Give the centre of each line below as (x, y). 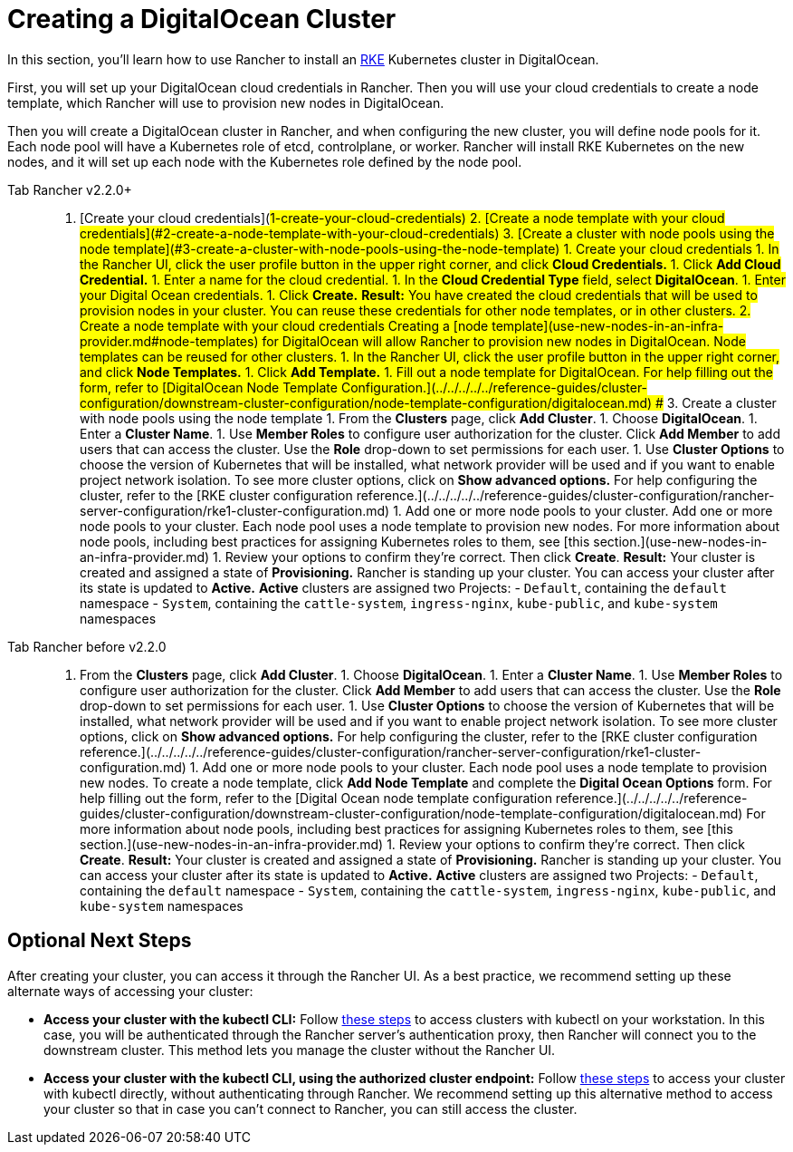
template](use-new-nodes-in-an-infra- (608, 325)
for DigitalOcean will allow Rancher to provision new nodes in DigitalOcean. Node (504, 341)
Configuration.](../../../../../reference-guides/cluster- (494, 387)
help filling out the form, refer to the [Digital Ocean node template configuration (316, 798)
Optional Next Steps (100, 941)
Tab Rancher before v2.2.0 (87, 646)
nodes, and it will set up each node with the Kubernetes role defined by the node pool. (265, 161)
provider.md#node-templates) (169, 341)
